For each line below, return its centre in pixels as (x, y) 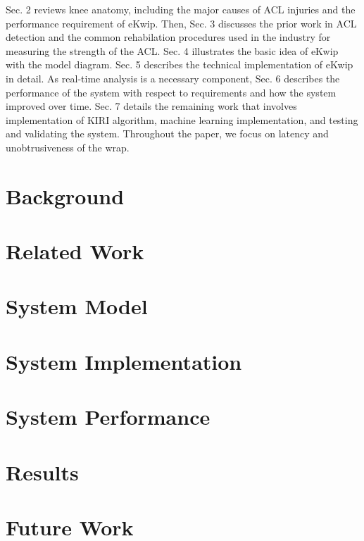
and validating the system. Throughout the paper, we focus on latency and (167, 133)
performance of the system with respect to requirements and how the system (171, 92)
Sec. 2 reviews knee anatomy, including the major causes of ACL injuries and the (181, 9)
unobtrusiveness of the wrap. (68, 147)
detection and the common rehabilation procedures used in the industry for (168, 37)
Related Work (75, 251)
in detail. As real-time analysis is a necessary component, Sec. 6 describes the (173, 78)
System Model (77, 306)
